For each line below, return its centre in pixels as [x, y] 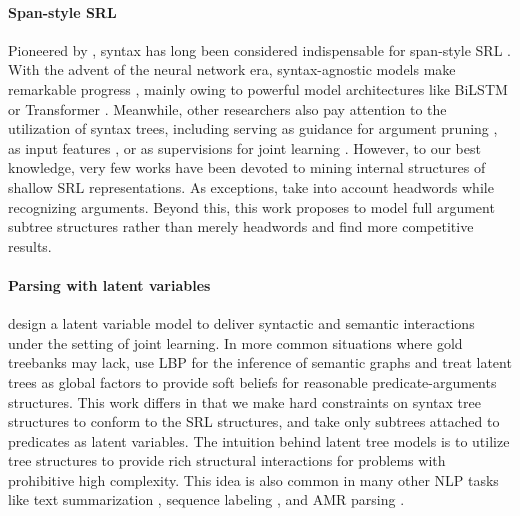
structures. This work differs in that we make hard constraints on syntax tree [244, 401]
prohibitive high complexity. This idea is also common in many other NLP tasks [253, 479]
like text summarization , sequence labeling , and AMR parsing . [206, 499]
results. [30, 245]
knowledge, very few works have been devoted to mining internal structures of [247, 167]
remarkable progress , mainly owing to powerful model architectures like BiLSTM [258, 88]
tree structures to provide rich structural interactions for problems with [227, 460]
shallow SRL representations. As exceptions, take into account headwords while [251, 186]
